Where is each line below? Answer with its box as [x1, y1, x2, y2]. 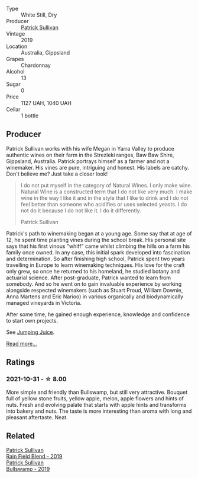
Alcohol [6, 68, 25, 75]
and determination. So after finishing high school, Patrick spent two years [6, 255, 185, 262]
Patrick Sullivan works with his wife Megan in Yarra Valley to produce [6, 145, 174, 152]
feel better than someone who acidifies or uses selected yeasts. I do [20, 200, 187, 208]
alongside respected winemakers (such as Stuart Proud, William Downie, [6, 286, 183, 294]
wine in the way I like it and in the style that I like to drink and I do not [20, 194, 189, 201]
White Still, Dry [21, 11, 57, 18]
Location [6, 43, 28, 50]
